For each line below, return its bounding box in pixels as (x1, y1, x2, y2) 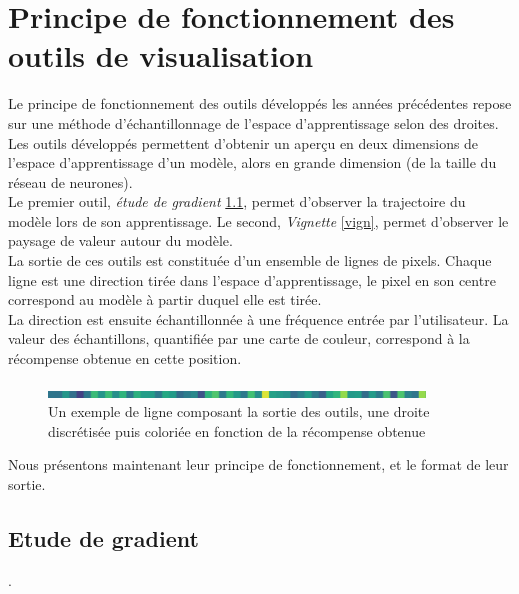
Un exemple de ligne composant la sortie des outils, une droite (48, 401, 430, 422)
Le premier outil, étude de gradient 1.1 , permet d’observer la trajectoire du (8, 191, 466, 212)
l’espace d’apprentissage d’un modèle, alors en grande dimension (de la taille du (8, 152, 497, 173)
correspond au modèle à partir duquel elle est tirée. (8, 289, 322, 310)
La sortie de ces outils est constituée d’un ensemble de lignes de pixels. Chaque (8, 250, 492, 271)
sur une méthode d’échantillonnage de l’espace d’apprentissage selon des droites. (8, 112, 499, 133)
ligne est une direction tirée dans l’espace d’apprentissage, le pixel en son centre (8, 269, 496, 290)
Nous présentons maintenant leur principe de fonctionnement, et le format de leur (8, 454, 509, 475)
